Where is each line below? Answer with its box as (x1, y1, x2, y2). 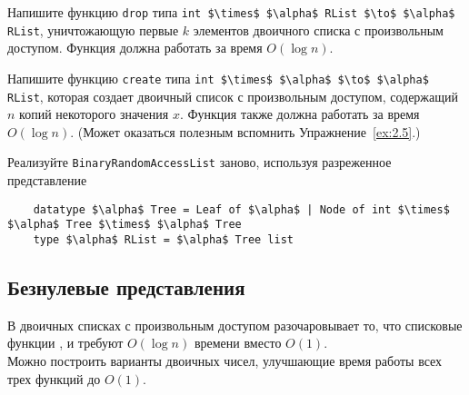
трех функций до (7, 369, 101, 388)
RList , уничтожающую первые (7, 20, 179, 39)
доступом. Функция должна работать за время (7, 38, 263, 57)
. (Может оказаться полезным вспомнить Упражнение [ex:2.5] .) (70, 122, 421, 141)
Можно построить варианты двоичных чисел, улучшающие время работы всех (7, 351, 443, 370)
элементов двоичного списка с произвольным (193, 20, 444, 39)
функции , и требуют (7, 333, 124, 352)
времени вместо (194, 333, 282, 352)
